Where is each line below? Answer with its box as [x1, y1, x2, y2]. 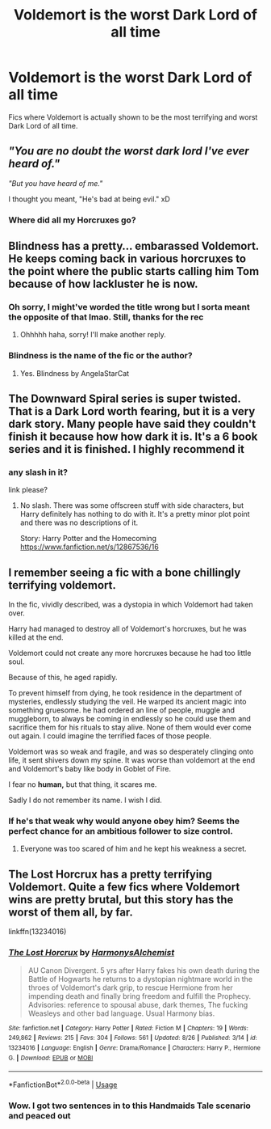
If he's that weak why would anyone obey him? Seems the [8, 815, 240, 827]
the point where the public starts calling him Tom [8, 264, 260, 278]
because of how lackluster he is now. [8, 277, 198, 291]
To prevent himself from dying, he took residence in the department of [8, 688, 242, 698]
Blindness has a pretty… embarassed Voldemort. [8, 239, 260, 253]
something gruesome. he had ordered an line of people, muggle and [8, 705, 236, 715]
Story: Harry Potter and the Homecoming [19, 534, 157, 543]
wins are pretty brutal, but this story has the [8, 892, 234, 907]
